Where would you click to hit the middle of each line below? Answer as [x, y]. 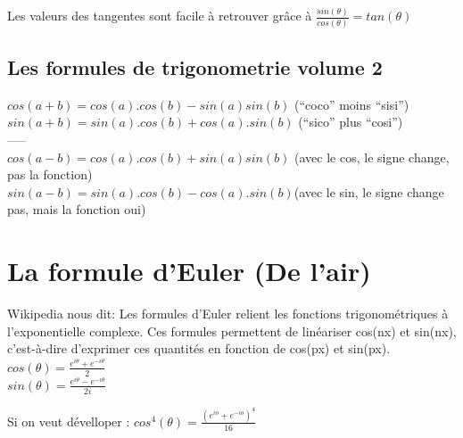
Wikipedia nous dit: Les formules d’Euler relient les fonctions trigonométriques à [228, 314]
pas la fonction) [50, 174]
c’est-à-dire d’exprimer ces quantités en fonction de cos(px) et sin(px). [199, 348]
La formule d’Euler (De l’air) [189, 271]
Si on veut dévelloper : [69, 421]
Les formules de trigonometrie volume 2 [195, 67]
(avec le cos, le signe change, [372, 157]
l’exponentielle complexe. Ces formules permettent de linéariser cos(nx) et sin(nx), [232, 331]
